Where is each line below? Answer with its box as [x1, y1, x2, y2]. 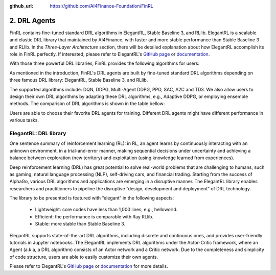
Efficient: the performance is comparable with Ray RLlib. [35, 213, 153, 219]
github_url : [9, 3, 33, 9]
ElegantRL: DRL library [9, 130, 66, 137]
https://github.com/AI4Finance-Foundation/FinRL [50, 3, 153, 9]
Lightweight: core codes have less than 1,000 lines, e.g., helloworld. [35, 207, 178, 213]
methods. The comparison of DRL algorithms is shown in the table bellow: [9, 101, 165, 107]
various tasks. [9, 117, 39, 123]
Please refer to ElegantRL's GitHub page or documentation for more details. [9, 263, 168, 269]
